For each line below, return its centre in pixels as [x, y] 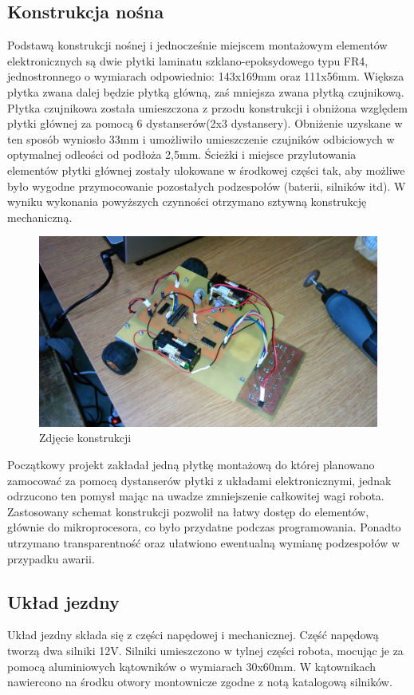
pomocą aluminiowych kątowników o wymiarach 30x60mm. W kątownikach [192, 666]
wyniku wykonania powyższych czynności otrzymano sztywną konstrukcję [187, 201]
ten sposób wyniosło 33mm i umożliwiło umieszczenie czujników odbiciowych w [201, 138]
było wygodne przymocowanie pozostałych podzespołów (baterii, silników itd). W [207, 186]
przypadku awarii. [51, 558]
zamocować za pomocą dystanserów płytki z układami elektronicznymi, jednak [199, 480]
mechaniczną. [40, 217]
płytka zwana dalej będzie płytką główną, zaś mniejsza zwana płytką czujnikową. [206, 91]
